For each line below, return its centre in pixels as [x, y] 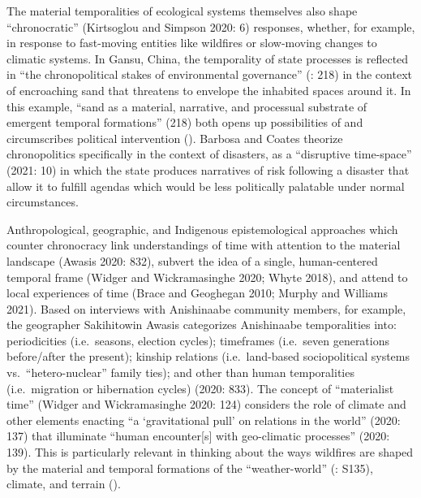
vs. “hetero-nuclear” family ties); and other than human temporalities [180, 372]
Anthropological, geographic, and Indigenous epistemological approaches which [202, 229]
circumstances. [43, 202]
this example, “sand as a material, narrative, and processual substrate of [187, 106]
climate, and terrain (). [64, 484]
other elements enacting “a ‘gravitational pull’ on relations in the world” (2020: [204, 420]
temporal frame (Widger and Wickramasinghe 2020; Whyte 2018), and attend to [207, 277]
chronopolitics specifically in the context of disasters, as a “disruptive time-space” [209, 154]
